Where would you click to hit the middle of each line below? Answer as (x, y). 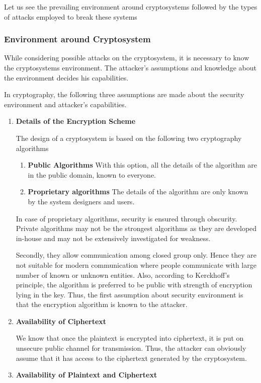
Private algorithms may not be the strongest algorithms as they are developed (136, 228)
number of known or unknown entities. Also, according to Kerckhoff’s (123, 275)
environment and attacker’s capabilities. (65, 104)
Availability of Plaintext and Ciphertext (86, 375)
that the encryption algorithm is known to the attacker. (102, 304)
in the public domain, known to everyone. (92, 174)
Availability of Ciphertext (61, 321)
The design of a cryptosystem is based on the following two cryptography (129, 138)
